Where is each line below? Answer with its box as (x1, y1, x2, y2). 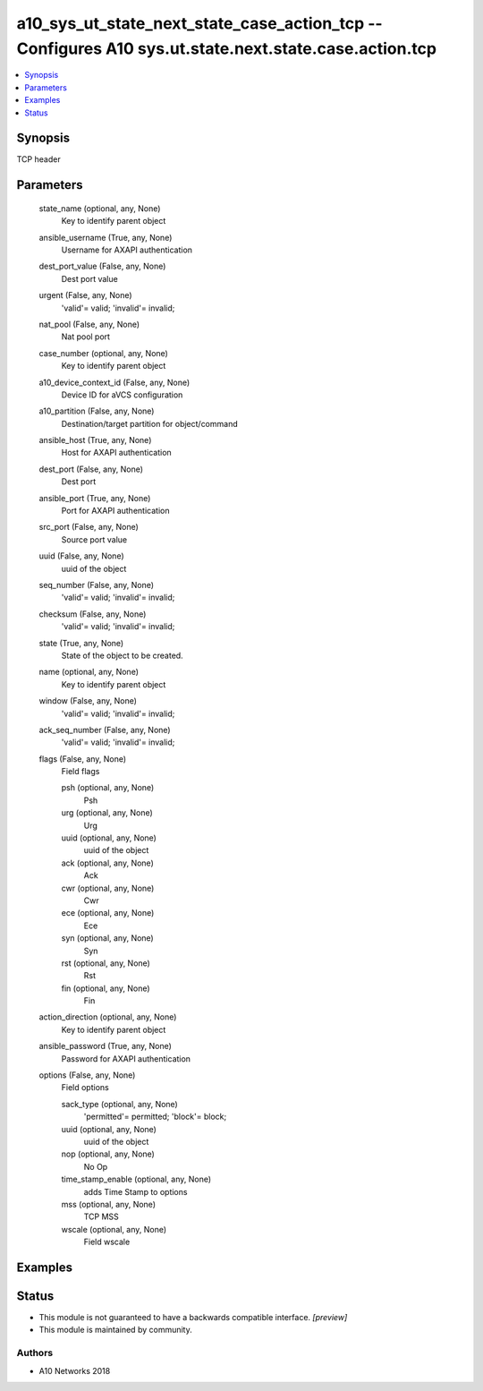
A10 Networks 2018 (38, 1365, 111, 1376)
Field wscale (83, 1236, 131, 1248)
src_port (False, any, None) (38, 522, 139, 533)
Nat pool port (61, 331, 111, 342)
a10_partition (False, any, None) (38, 405, 155, 416)
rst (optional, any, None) (61, 958, 151, 969)
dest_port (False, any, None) (38, 464, 143, 474)
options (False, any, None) (38, 1070, 136, 1080)
